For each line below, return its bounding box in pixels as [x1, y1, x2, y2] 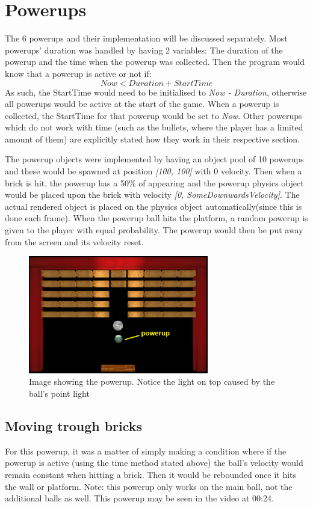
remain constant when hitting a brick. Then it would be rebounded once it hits [5, 468, 297, 481]
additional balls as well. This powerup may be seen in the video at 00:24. [5, 492, 274, 504]
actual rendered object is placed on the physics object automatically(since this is [5, 200, 302, 212]
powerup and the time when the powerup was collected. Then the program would [5, 55, 305, 68]
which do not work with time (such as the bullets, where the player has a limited [5, 121, 303, 133]
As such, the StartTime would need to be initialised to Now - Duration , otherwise [5, 85, 307, 98]
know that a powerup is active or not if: [5, 67, 152, 79]
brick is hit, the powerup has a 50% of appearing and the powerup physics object [5, 176, 304, 189]
